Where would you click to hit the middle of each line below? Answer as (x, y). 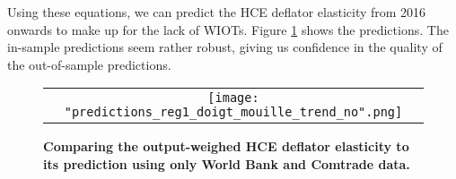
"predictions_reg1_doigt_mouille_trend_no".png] (233, 112)
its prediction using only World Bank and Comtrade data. (227, 163)
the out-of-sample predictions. (89, 64)
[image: (233, 98)
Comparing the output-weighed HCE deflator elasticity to (226, 146)
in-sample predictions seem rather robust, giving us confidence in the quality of (225, 47)
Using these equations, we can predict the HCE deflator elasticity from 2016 (217, 12)
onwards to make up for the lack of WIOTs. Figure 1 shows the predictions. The (228, 29)
